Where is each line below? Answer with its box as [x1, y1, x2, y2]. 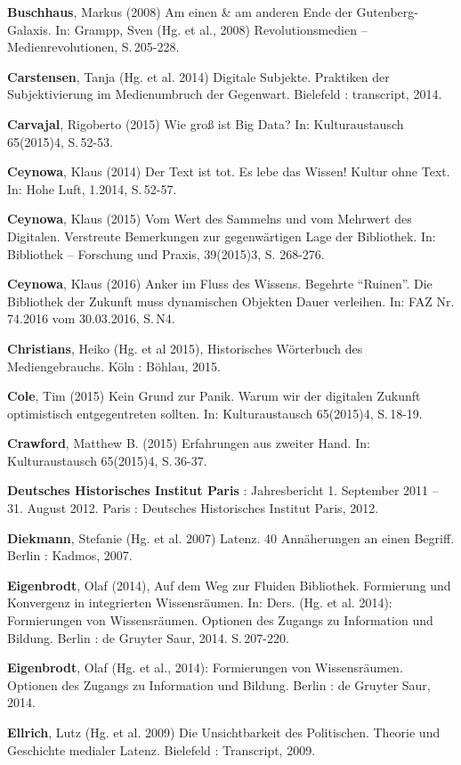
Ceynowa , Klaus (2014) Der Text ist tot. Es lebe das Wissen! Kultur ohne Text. [7, 162, 450, 181]
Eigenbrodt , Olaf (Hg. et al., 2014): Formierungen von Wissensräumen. [7, 658, 403, 677]
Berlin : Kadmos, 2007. [7, 546, 133, 565]
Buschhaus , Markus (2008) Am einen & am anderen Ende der [7, 3, 352, 20]
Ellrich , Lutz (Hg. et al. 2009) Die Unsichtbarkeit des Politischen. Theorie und [7, 723, 441, 741]
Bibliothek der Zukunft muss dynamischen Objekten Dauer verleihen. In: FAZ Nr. [7, 291, 455, 310]
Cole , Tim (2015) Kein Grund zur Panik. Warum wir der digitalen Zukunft [7, 387, 421, 405]
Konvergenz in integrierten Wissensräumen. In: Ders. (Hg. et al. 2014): [7, 593, 392, 612]
